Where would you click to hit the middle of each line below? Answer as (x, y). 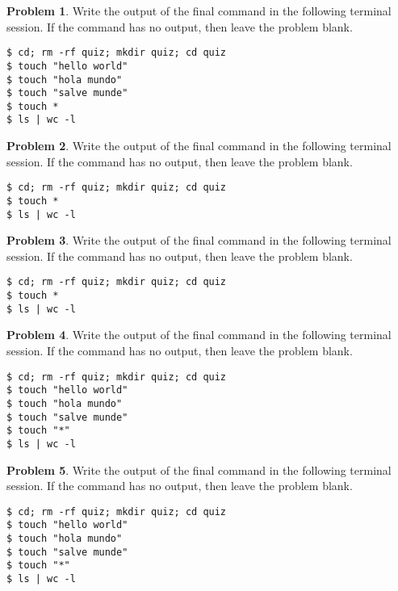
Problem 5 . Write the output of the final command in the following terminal (199, 469)
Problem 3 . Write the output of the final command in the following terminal (199, 240)
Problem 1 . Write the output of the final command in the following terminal (199, 10)
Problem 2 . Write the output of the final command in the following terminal (199, 146)
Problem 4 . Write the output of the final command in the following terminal (199, 335)
